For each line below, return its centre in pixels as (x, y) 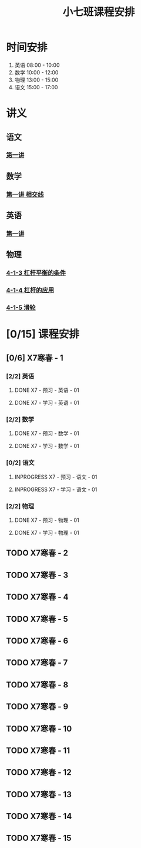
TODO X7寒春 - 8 (37, 685)
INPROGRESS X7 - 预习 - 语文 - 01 (56, 477)
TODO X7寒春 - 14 (39, 816)
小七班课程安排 (99, 12)
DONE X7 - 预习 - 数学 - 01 (47, 433)
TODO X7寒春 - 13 (39, 795)
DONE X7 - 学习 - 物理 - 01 (47, 532)
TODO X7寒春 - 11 (38, 750)
